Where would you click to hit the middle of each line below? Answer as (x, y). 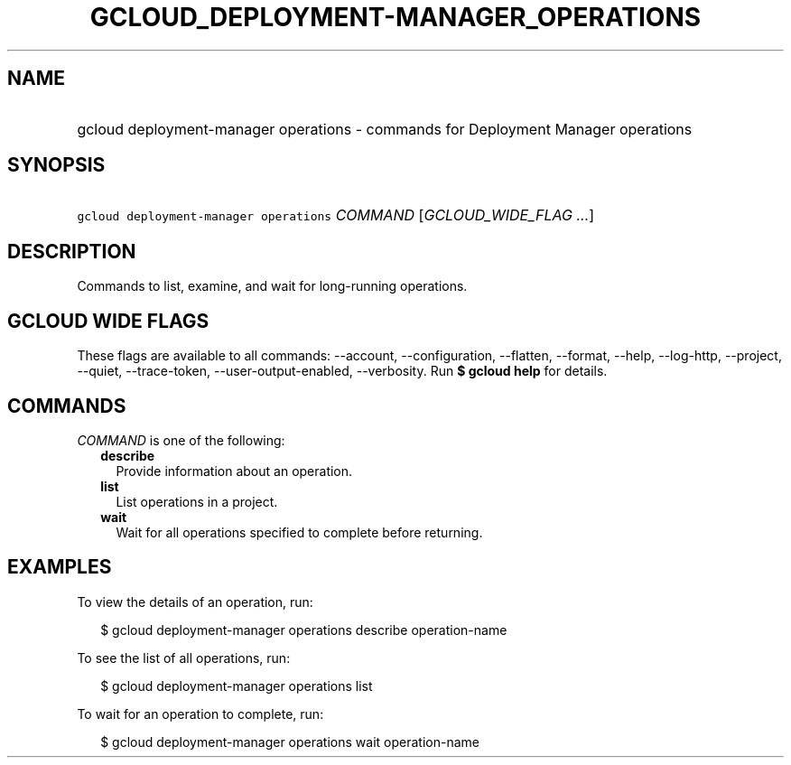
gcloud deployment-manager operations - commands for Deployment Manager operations (385, 129)
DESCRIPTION (72, 251)
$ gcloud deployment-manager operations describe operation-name (304, 630)
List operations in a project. (197, 501)
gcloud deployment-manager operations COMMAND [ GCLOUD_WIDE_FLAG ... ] (336, 215)
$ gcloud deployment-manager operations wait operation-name (290, 742)
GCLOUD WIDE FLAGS (108, 321)
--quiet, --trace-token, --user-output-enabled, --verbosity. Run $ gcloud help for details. (342, 371)
